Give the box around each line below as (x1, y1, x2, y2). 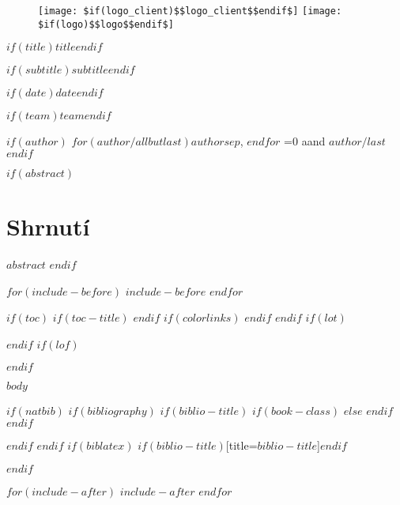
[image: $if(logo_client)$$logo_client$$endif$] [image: (38, 6, 342, 17)
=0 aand (284, 133, 326, 149)
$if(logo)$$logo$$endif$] (38, 18, 174, 30)
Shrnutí (6, 210, 90, 243)
